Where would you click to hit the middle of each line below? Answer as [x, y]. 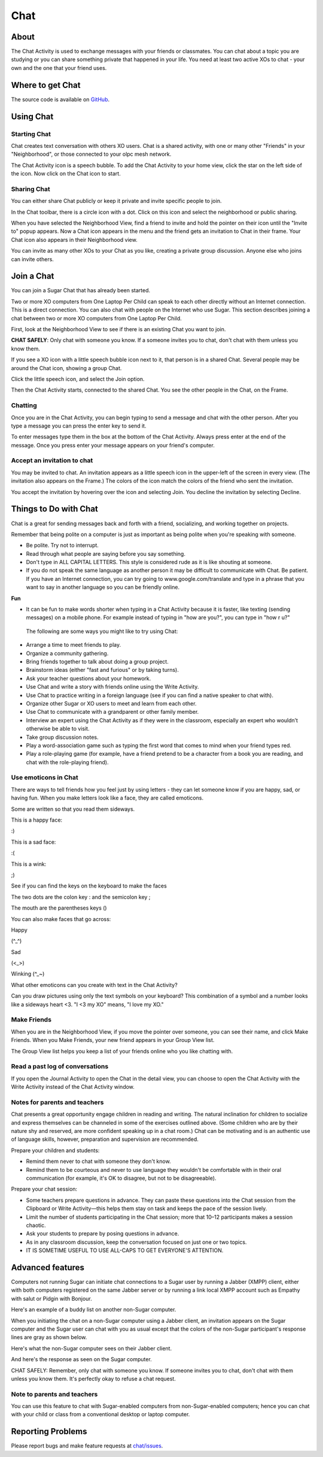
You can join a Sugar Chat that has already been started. [81, 290]
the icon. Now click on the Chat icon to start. [66, 174]
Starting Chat [31, 134]
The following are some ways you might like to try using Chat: [102, 631]
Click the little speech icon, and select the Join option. [78, 379]
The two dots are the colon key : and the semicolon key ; [81, 897]
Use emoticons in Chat [45, 777]
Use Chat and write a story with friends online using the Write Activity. [112, 687]
